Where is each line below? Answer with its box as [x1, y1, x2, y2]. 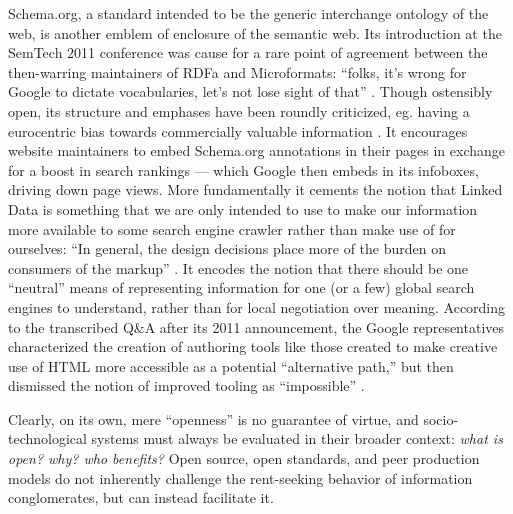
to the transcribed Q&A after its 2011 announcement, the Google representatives [8, 316, 505, 337]
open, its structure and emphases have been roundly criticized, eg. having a [8, 100, 470, 121]
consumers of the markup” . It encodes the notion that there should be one [8, 257, 469, 278]
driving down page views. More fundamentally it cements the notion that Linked [8, 179, 503, 200]
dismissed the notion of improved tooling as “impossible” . [8, 375, 365, 396]
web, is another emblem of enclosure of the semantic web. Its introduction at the [8, 22, 502, 43]
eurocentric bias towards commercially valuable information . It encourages [8, 120, 468, 141]
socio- [423, 408, 459, 429]
